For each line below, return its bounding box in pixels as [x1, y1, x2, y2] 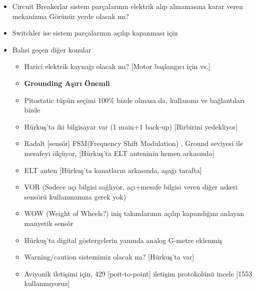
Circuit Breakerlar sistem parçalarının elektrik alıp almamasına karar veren [12, 1, 243, 11]
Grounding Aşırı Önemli [24, 77, 110, 88]
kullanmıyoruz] [24, 278, 70, 288]
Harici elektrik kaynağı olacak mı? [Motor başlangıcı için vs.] [24, 61, 210, 71]
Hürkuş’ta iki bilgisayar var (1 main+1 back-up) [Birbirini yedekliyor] [24, 121, 238, 131]
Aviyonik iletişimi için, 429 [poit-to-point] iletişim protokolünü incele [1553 [24, 268, 252, 278]
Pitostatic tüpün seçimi [24, 94, 96, 105]
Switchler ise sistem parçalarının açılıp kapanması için [12, 27, 178, 38]
